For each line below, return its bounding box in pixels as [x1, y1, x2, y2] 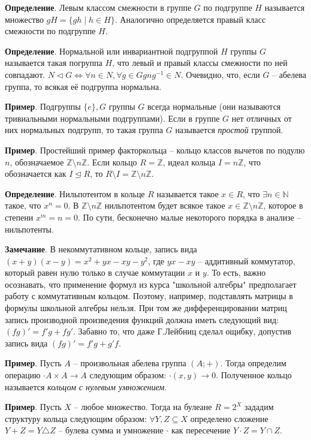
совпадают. [5, 68, 46, 80]
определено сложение [190, 412, 268, 424]
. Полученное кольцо [216, 369, 292, 381]
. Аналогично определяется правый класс [114, 13, 266, 25]
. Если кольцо [87, 155, 137, 168]
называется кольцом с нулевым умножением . [5, 380, 167, 393]
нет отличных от [231, 111, 292, 124]
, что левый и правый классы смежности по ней [112, 56, 288, 69]
